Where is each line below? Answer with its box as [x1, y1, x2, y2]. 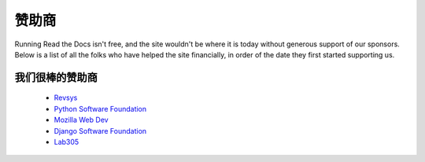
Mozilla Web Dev [54, 115, 109, 125]
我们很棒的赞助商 [14, 71, 98, 84]
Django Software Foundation [54, 126, 147, 135]
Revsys [54, 93, 78, 102]
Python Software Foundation [54, 104, 147, 113]
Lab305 [54, 137, 79, 146]
